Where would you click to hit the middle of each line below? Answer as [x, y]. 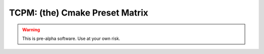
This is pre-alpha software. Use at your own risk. [71, 38]
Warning [31, 30]
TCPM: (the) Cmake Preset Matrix [79, 13]
